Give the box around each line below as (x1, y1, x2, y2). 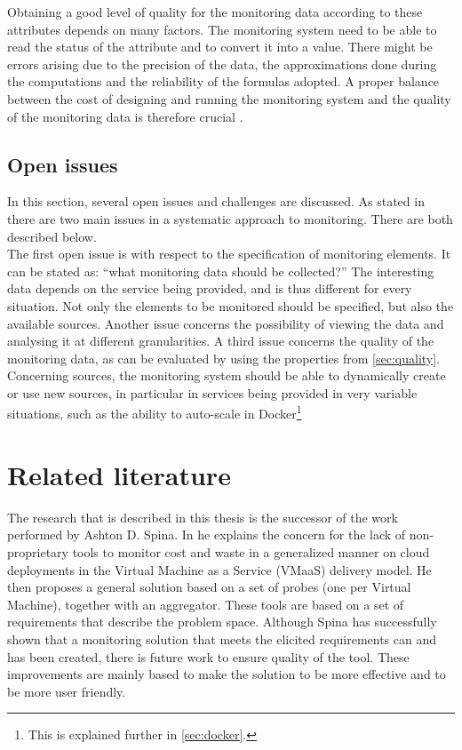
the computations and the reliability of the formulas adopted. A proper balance (7, 72, 440, 91)
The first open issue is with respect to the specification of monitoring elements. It (7, 244, 451, 263)
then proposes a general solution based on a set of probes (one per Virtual (7, 578, 411, 596)
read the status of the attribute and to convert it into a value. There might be (7, 37, 433, 56)
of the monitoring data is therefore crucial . (7, 107, 243, 125)
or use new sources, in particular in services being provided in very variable (7, 383, 418, 402)
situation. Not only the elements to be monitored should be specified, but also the (7, 296, 454, 315)
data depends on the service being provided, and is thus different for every (7, 279, 412, 298)
